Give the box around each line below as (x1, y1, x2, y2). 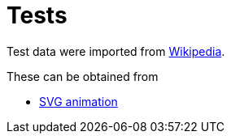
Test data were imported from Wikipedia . (7, 44, 225, 58)
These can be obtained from (7, 69, 159, 83)
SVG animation (39, 94, 118, 108)
